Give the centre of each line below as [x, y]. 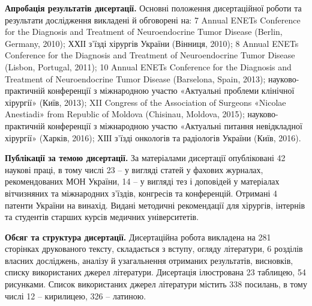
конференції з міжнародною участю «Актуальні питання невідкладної [175, 125]
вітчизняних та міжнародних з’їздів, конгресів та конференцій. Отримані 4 [141, 193]
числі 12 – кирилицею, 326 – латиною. [76, 295]
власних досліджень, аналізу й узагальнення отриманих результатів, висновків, [149, 260]
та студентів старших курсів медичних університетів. [102, 217]
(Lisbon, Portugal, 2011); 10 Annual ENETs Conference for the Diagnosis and [148, 66]
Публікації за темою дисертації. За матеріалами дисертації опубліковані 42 [145, 158]
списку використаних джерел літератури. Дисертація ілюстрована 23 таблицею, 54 [155, 272]
